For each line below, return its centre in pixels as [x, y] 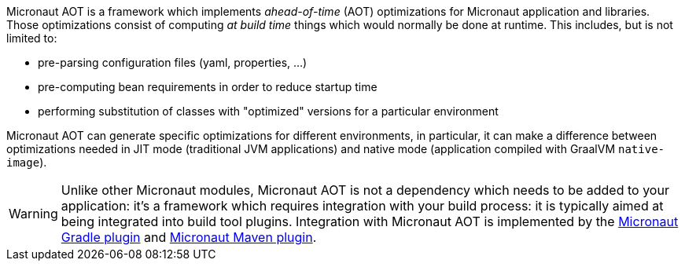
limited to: [32, 38]
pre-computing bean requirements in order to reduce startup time [208, 87]
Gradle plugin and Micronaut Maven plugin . [189, 237]
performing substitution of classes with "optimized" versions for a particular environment [268, 111]
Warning [33, 214]
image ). [27, 162]
